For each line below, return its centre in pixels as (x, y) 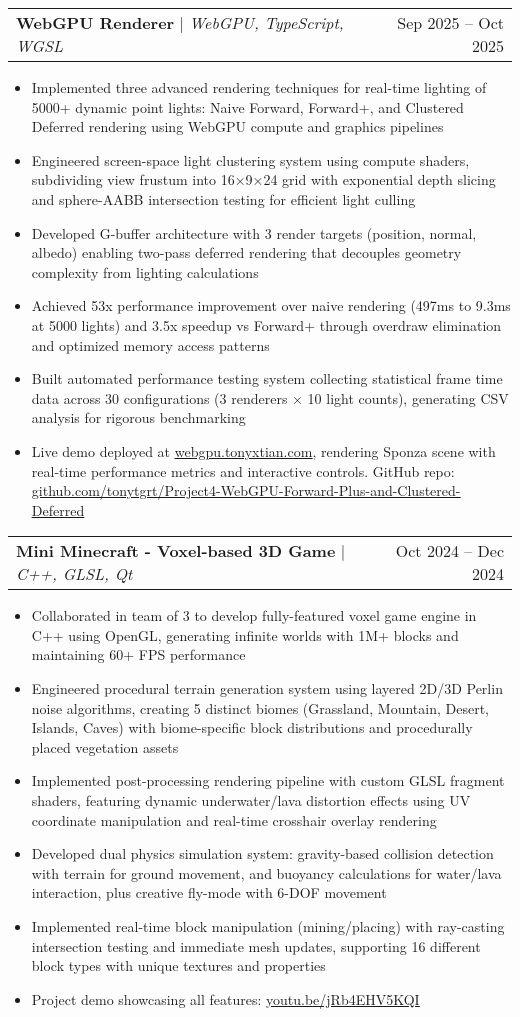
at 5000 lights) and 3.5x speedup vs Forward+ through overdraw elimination (266, 324)
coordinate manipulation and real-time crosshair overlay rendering (234, 819)
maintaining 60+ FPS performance (138, 654)
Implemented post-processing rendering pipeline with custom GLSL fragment (268, 780)
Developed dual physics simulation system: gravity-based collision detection (262, 853)
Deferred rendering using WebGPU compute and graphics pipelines (237, 126)
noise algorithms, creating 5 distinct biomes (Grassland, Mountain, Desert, (260, 707)
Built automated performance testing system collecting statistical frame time (267, 378)
